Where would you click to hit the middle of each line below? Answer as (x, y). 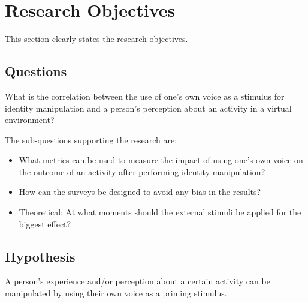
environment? (30, 120)
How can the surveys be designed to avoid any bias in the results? (140, 192)
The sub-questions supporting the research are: (91, 139)
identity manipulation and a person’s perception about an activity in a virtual (148, 108)
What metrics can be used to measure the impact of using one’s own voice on (161, 160)
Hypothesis (40, 256)
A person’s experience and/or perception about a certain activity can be (138, 281)
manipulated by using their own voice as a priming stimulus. (116, 293)
